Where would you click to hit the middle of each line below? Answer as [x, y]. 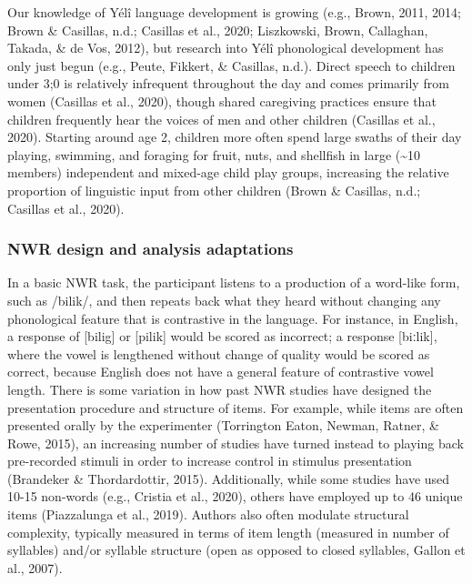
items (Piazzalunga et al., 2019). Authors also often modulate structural [208, 514]
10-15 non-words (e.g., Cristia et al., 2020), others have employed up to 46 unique [235, 496]
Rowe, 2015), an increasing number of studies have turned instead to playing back [236, 443]
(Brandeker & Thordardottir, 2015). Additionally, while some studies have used [229, 478]
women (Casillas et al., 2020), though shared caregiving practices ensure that [222, 101]
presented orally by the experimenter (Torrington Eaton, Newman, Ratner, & [223, 425]
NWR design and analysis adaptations [151, 249]
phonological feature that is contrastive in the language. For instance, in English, [233, 318]
